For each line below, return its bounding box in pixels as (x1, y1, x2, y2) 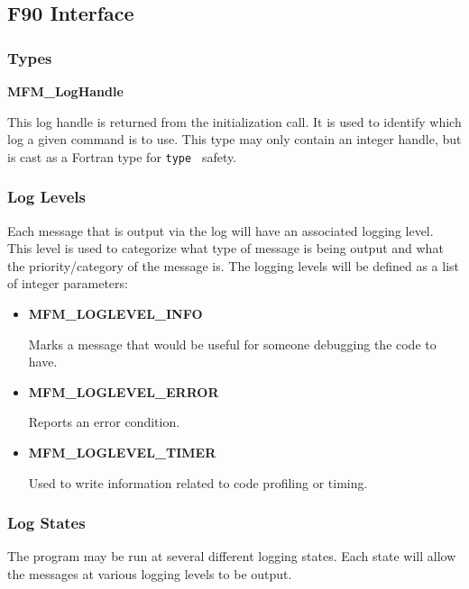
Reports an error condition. (28, 412, 180, 431)
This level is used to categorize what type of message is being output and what (7, 239, 444, 258)
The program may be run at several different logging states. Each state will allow (7, 547, 456, 566)
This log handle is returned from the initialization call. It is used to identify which (7, 112, 462, 131)
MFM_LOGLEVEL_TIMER (28, 443, 216, 461)
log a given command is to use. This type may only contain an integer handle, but (7, 130, 462, 149)
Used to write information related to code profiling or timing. (28, 473, 368, 492)
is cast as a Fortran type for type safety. (7, 147, 237, 166)
